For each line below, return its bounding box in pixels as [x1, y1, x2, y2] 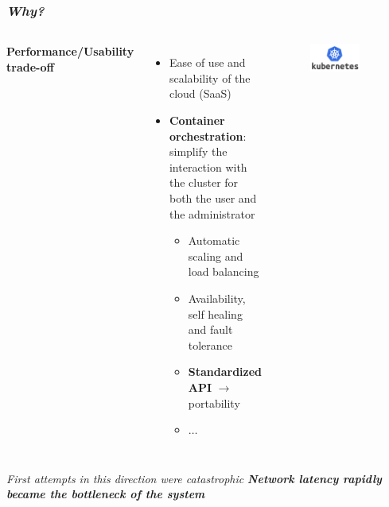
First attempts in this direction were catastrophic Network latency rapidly [6, 470, 382, 486]
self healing [188, 305, 243, 322]
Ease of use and [169, 54, 246, 71]
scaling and [188, 247, 243, 264]
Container [169, 112, 225, 128]
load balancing [188, 263, 259, 280]
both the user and [169, 189, 257, 206]
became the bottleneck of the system [6, 486, 205, 502]
